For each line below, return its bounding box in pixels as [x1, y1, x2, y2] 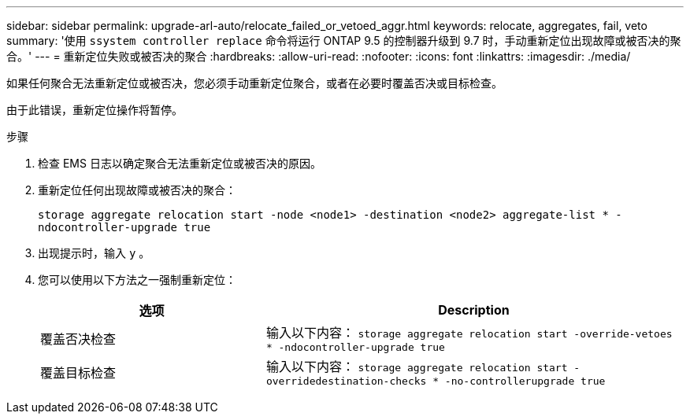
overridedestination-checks [265, 375, 427, 387]
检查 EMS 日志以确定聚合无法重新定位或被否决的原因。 [38, 157, 321, 170]
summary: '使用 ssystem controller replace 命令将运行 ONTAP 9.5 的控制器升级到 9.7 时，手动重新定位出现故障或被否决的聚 [6, 34, 681, 47]
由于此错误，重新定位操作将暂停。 [6, 103, 183, 116]
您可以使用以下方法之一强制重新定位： [38, 273, 236, 286]
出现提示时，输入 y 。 [38, 246, 150, 260]
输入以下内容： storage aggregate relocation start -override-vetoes [265, 325, 673, 341]
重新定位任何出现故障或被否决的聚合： [38, 183, 236, 197]
